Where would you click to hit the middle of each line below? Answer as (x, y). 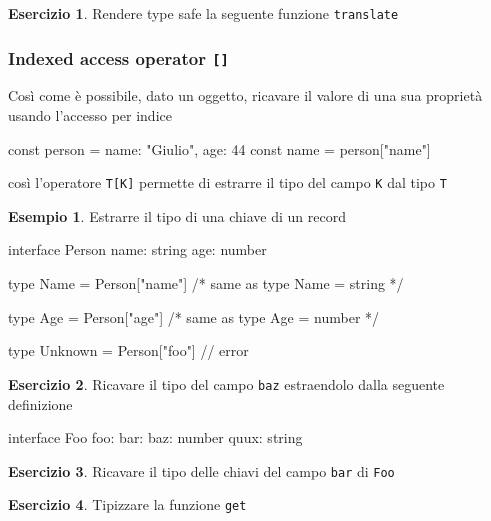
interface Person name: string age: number (137, 249)
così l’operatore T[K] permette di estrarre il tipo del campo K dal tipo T (227, 182)
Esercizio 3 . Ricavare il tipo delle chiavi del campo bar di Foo (201, 470)
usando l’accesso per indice (90, 115)
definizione (40, 403)
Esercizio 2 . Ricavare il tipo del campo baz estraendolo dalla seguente (226, 383)
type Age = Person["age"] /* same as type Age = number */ (194, 316)
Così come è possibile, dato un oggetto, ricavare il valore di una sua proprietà (245, 95)
